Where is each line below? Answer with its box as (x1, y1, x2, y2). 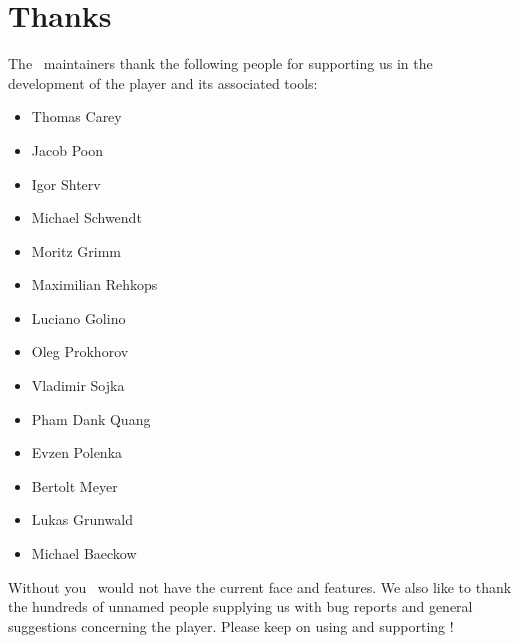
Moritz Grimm (31, 240, 122, 261)
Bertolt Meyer (31, 475, 118, 496)
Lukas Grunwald (31, 509, 133, 530)
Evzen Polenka (31, 442, 123, 463)
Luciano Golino (31, 307, 126, 328)
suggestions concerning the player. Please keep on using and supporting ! (8, 615, 454, 636)
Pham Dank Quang (31, 408, 151, 429)
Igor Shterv (31, 173, 101, 194)
